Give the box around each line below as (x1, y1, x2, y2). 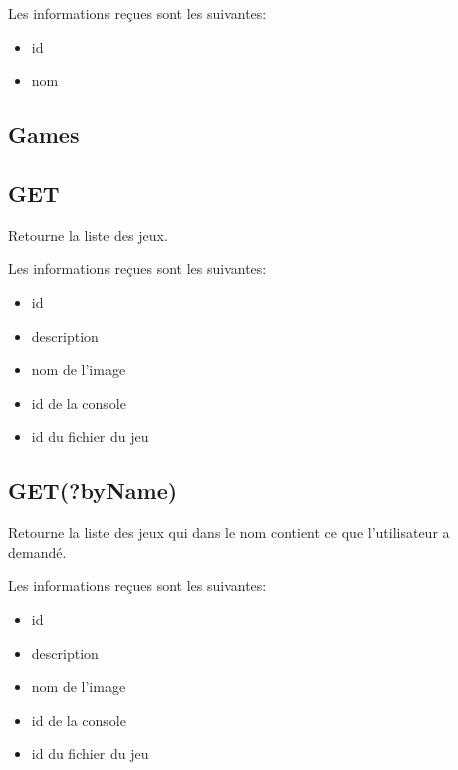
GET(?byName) (8, 475, 178, 506)
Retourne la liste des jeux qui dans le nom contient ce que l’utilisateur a (8, 522, 450, 543)
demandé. (8, 541, 67, 562)
